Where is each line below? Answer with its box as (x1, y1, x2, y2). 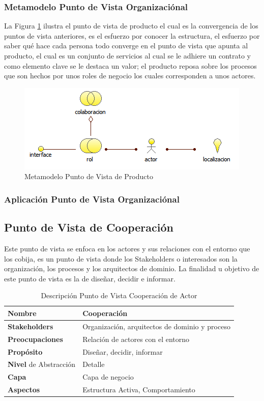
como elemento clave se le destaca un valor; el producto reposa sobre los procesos (4, 60, 257, 71)
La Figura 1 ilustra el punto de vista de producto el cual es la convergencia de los (4, 20, 258, 31)
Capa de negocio (82, 371, 134, 382)
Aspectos (8, 384, 40, 395)
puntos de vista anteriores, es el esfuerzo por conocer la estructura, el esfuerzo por (4, 30, 260, 41)
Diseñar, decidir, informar (82, 346, 163, 357)
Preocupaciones (8, 333, 63, 344)
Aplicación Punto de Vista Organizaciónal (4, 192, 180, 205)
